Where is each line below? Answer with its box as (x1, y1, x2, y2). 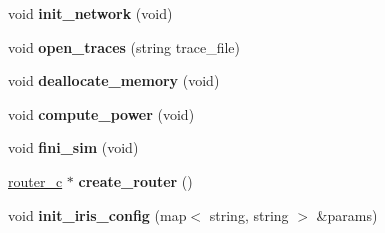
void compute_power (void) (8, 103, 195, 124)
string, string (209, 204, 289, 225)
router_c (8, 170, 63, 191)
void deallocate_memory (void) (8, 70, 220, 91)
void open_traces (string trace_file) (8, 36, 240, 57)
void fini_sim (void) (8, 137, 139, 158)
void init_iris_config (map (8, 204, 187, 225)
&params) (316, 204, 378, 225)
